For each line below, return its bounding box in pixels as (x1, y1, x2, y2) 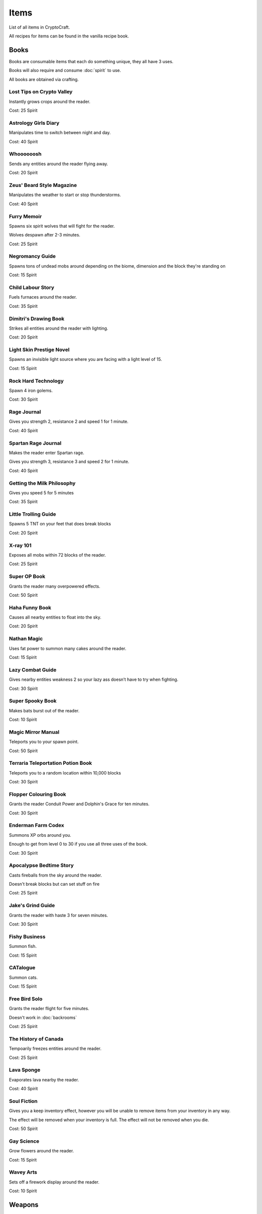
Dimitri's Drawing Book (9, 315, 65, 322)
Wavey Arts (9, 1169, 37, 1176)
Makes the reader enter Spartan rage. (9, 450, 84, 455)
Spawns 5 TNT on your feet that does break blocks (9, 521, 111, 527)
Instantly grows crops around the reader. (9, 99, 91, 104)
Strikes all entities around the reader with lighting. (9, 325, 109, 331)
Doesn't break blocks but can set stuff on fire (9, 881, 99, 887)
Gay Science (9, 1138, 40, 1145)
